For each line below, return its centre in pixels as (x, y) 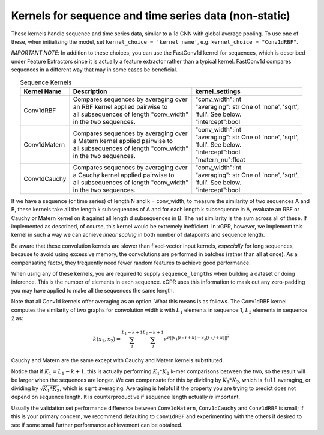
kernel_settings (218, 91)
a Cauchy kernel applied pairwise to (124, 175)
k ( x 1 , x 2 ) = (107, 340)
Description (90, 91)
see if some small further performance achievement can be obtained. (97, 425)
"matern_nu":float (220, 159)
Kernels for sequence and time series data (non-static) (151, 16)
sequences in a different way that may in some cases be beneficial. (94, 70)
